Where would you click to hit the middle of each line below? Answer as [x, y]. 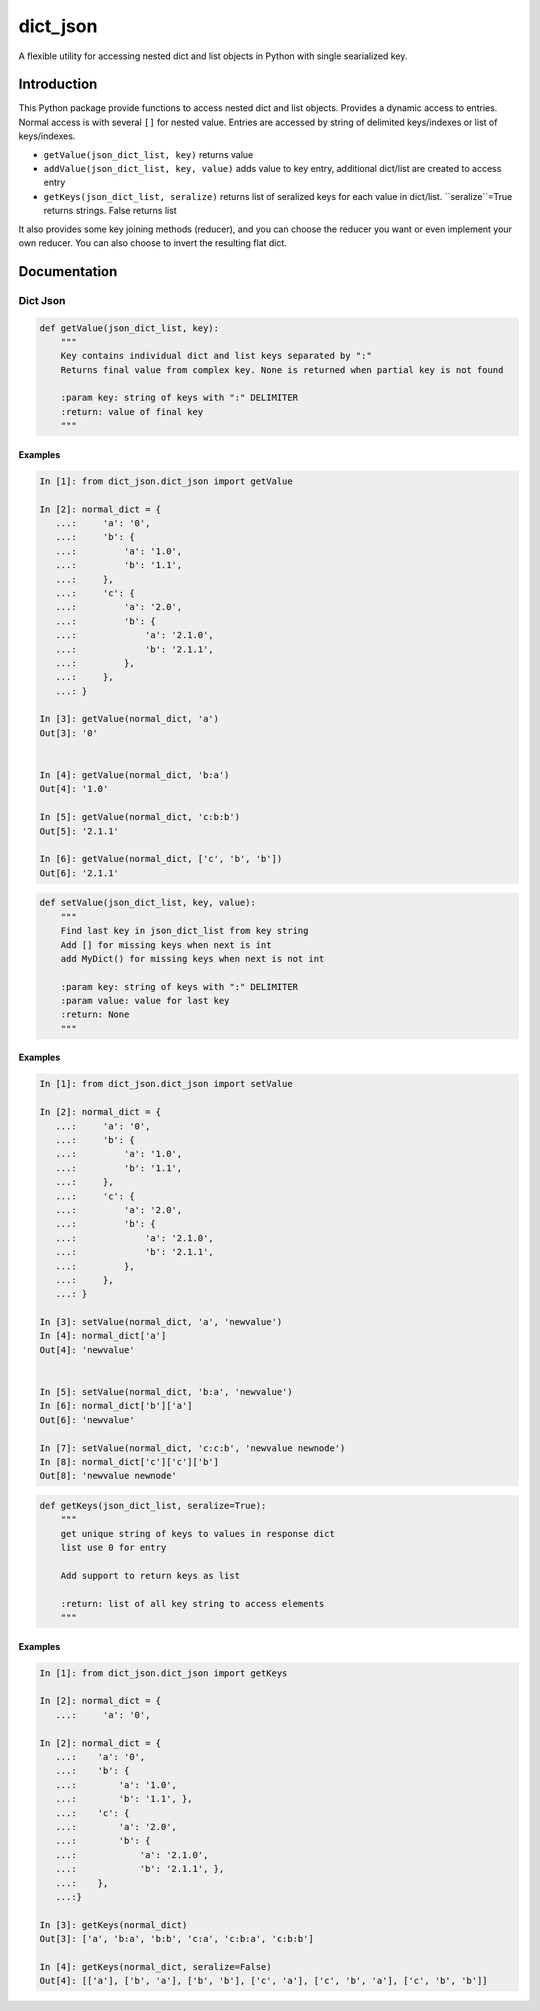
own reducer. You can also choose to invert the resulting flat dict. [152, 242]
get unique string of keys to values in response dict [197, 1533]
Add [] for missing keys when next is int [166, 944]
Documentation [68, 271]
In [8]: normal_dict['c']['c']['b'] [129, 1461]
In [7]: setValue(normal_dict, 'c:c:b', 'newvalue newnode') [192, 1448]
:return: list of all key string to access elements [192, 1603]
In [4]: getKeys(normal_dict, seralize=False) [155, 1966]
